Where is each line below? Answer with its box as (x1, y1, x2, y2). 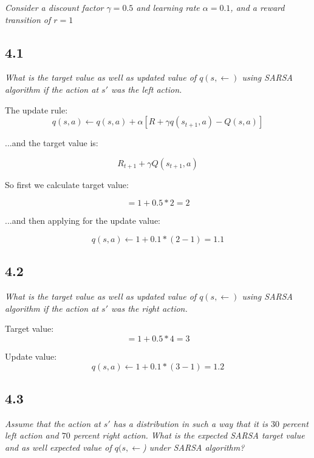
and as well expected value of (5, 440, 112, 453)
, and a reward (230, 1, 285, 13)
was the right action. (111, 301, 188, 314)
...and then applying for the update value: (5, 214, 160, 227)
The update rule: (5, 103, 68, 116)
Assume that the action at (5, 417, 101, 429)
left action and (5, 429, 59, 442)
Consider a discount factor (5, 1, 104, 13)
